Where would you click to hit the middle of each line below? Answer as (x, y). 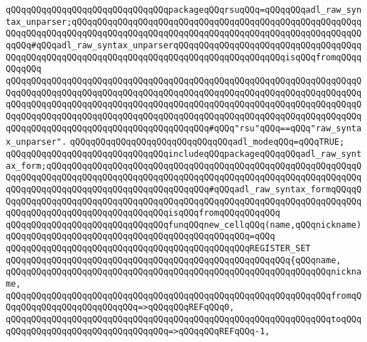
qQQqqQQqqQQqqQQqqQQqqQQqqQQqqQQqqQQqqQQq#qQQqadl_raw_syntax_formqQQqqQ (184, 189)
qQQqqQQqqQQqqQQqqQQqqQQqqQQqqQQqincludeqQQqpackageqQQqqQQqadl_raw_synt (184, 154)
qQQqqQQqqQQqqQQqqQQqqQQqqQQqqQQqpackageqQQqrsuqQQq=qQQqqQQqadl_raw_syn (184, 10)
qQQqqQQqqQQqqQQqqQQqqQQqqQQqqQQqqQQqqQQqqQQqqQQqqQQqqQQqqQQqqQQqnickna (184, 272)
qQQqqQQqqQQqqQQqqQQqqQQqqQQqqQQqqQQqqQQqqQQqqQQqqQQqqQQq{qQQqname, (174, 260)
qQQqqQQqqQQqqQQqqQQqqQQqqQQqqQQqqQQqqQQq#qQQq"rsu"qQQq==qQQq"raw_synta (184, 128)
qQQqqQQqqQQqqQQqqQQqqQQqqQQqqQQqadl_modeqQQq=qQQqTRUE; (207, 142)
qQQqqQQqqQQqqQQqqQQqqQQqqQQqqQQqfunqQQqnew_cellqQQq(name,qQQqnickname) (184, 225)
